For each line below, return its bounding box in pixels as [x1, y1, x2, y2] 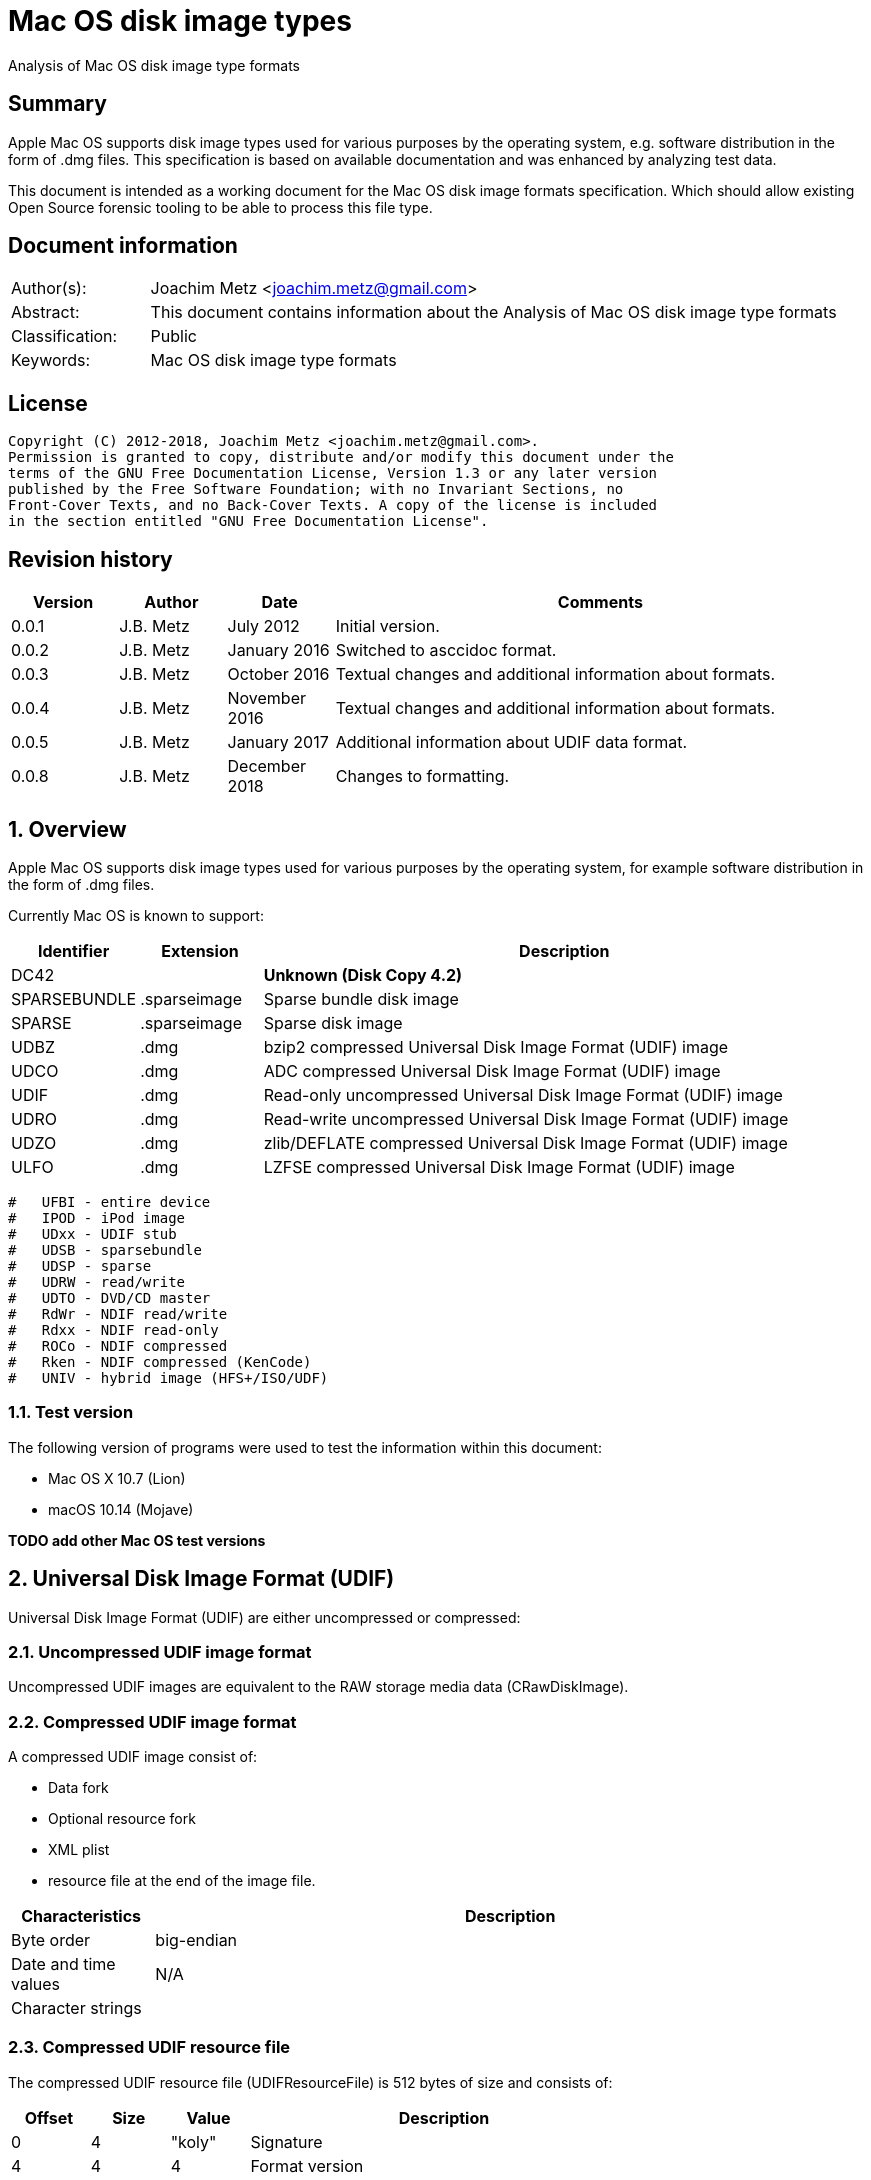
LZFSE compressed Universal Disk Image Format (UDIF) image [263, 1156, 735, 1177]
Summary [8, 91, 107, 117]
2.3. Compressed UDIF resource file [8, 2037, 291, 2058]
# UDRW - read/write [8, 1273, 186, 1290]
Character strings [11, 1998, 142, 2019]
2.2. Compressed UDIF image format [8, 1711, 297, 1732]
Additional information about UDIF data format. [335, 732, 688, 753]
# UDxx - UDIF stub [8, 1225, 177, 1242]
